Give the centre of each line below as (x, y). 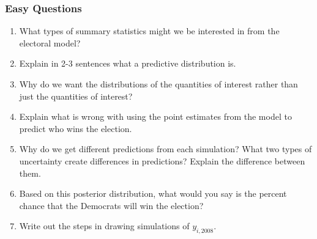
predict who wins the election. (76, 128)
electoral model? (50, 42)
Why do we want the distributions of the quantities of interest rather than (158, 84)
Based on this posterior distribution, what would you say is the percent (153, 193)
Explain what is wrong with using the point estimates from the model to (155, 116)
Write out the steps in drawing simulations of (104, 226)
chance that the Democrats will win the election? (111, 205)
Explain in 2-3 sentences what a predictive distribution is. (128, 63)
